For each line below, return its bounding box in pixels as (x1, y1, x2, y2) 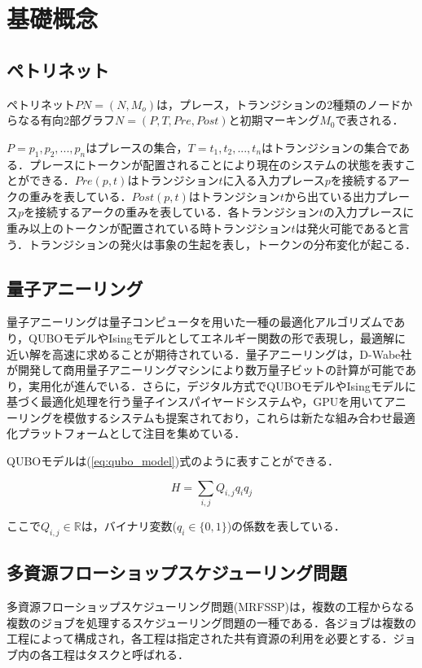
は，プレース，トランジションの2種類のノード (156, 95, 402, 112)
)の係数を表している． (226, 517, 345, 534)
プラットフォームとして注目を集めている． (17, 425, 246, 442)
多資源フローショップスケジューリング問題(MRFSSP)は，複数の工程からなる (7, 598, 415, 614)
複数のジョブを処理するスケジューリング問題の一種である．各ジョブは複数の (7, 613, 416, 631)
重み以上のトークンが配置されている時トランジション (7, 219, 292, 236)
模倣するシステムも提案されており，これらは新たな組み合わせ (63, 408, 393, 426)
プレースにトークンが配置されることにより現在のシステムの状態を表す (29, 155, 405, 172)
